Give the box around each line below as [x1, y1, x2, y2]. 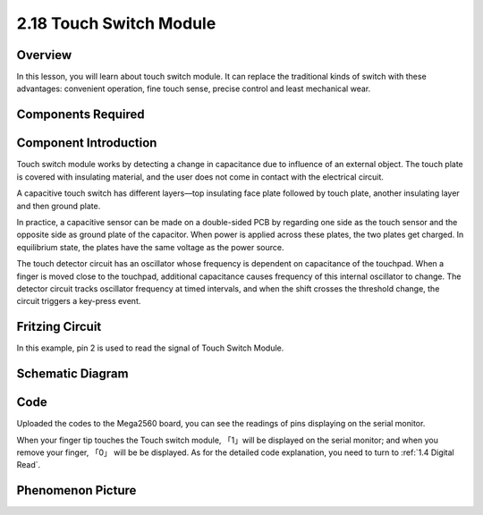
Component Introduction [16, 135, 157, 151]
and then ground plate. [16, 200, 101, 211]
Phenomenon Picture [16, 483, 137, 498]
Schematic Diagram [16, 367, 129, 381]
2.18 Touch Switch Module [16, 13, 216, 33]
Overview [16, 47, 72, 63]
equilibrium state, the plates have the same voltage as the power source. [16, 241, 284, 252]
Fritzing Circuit [16, 319, 102, 334]
